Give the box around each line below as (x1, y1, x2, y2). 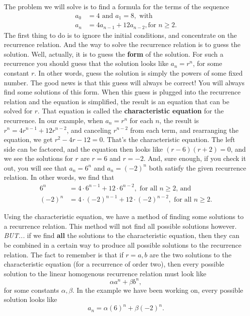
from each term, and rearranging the (130, 125, 239, 135)
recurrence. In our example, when (4, 115, 103, 125)
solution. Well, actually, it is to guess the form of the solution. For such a (4, 48, 223, 59)
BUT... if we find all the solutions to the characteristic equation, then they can (4, 230, 240, 240)
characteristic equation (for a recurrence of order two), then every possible (4, 259, 224, 269)
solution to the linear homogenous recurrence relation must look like (4, 268, 206, 278)
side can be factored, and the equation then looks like (4, 143, 163, 154)
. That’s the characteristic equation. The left (103, 134, 235, 144)
